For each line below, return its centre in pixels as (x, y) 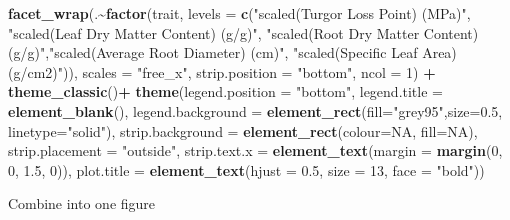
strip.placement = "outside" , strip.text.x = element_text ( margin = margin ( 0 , (255, 150)
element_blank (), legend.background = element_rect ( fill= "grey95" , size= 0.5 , (255, 110)
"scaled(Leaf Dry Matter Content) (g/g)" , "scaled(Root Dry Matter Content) (243, 32)
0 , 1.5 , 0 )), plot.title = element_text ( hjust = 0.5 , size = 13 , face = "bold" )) (246, 169)
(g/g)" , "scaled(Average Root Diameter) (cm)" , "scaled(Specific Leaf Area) (232, 52)
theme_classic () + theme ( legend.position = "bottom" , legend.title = (225, 91)
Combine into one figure (82, 203)
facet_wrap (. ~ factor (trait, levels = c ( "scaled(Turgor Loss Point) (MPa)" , (239, 13)
